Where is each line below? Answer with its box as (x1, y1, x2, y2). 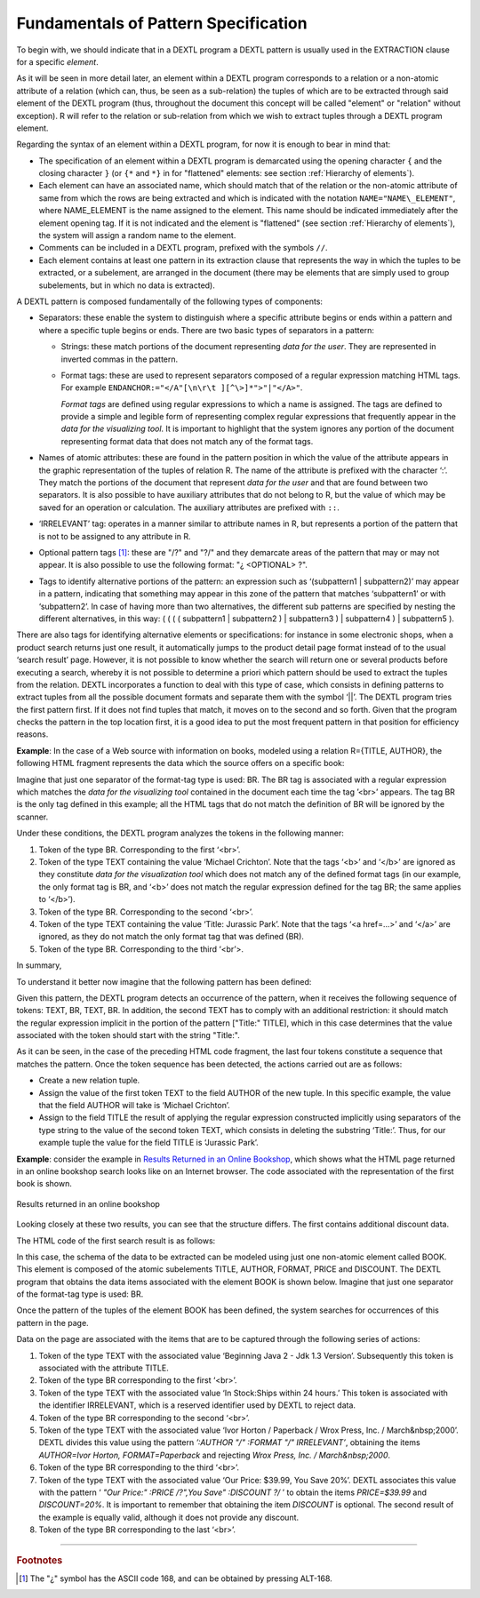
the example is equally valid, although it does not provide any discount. (38, 1512, 300, 1522)
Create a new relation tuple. (38, 1075, 140, 1086)
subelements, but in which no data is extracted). (38, 280, 215, 291)
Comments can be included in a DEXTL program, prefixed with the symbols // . (38, 243, 328, 253)
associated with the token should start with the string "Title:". (16, 1030, 240, 1041)
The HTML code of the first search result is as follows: (16, 1235, 216, 1246)
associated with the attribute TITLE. (38, 1362, 169, 1373)
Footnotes (16, 1554, 63, 1566)
